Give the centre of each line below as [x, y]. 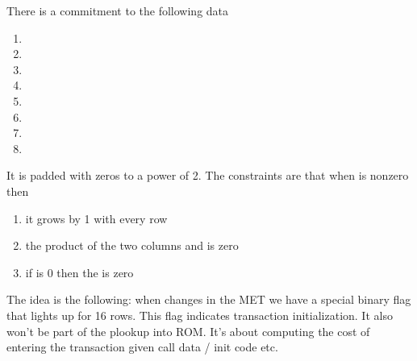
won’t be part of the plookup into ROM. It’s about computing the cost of [188, 331]
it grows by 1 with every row [96, 218]
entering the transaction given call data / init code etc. [142, 347]
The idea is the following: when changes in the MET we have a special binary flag [209, 299]
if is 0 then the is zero [79, 272]
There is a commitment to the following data [118, 10]
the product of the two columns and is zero [132, 245]
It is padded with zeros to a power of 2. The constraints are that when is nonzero [208, 175]
